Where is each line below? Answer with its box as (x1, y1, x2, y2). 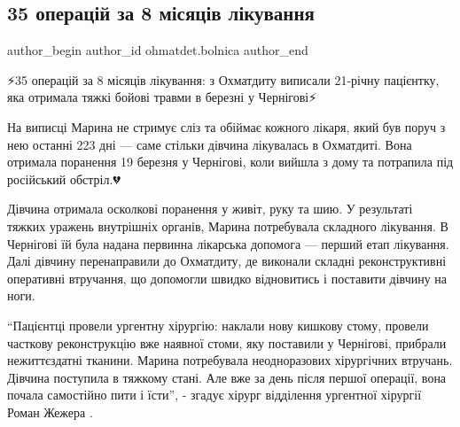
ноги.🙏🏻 (7, 286, 43, 305)
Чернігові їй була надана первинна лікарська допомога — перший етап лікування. (7, 234, 449, 252)
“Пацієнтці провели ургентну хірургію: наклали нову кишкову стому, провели (7, 315, 429, 334)
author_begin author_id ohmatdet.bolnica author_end (7, 41, 308, 59)
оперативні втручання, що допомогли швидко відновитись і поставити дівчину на (7, 268, 448, 287)
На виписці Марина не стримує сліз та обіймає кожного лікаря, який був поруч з (7, 117, 446, 136)
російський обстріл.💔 (7, 169, 121, 188)
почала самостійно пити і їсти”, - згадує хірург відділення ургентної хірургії (7, 385, 422, 404)
